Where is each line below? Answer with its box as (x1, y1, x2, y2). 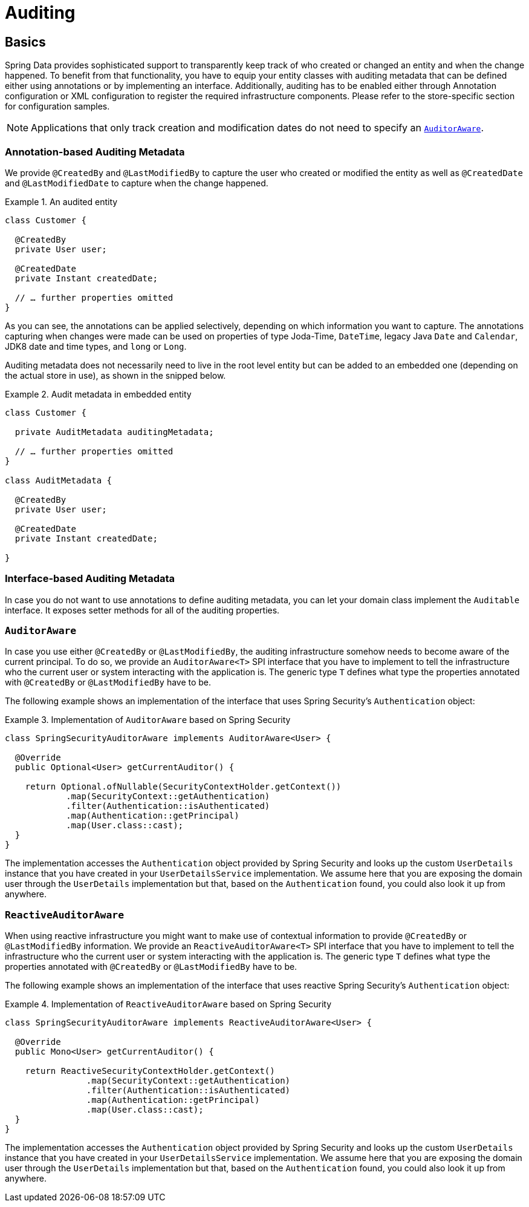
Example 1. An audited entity (5, 196, 118, 207)
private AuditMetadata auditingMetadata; (15, 427, 214, 437)
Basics (5, 34, 46, 50)
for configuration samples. (5, 101, 110, 112)
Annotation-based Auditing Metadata (5, 145, 185, 158)
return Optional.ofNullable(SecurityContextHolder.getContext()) (25, 782, 342, 792)
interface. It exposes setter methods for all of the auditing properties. (5, 604, 280, 615)
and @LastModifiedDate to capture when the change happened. (5, 177, 268, 188)
